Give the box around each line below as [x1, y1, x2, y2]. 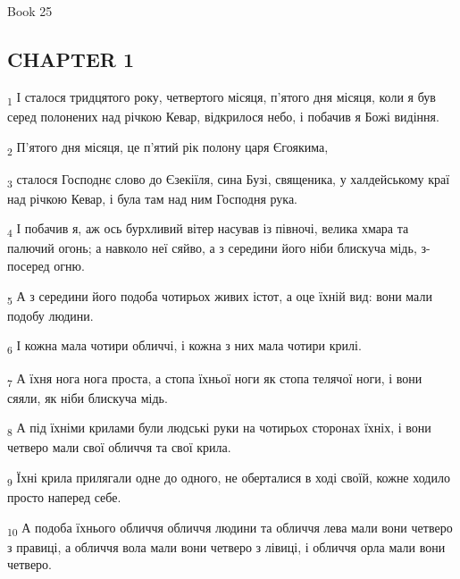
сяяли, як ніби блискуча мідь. [7, 388, 168, 407]
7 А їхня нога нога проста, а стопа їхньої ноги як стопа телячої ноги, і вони [7, 368, 422, 390]
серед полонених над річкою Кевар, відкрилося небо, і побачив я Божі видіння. [7, 106, 439, 125]
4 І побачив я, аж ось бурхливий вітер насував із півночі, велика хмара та [7, 219, 409, 240]
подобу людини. [7, 306, 94, 324]
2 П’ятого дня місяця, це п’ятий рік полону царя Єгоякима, [7, 137, 329, 158]
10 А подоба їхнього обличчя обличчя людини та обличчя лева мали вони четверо [7, 517, 453, 539]
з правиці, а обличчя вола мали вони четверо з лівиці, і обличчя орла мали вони [7, 537, 446, 556]
